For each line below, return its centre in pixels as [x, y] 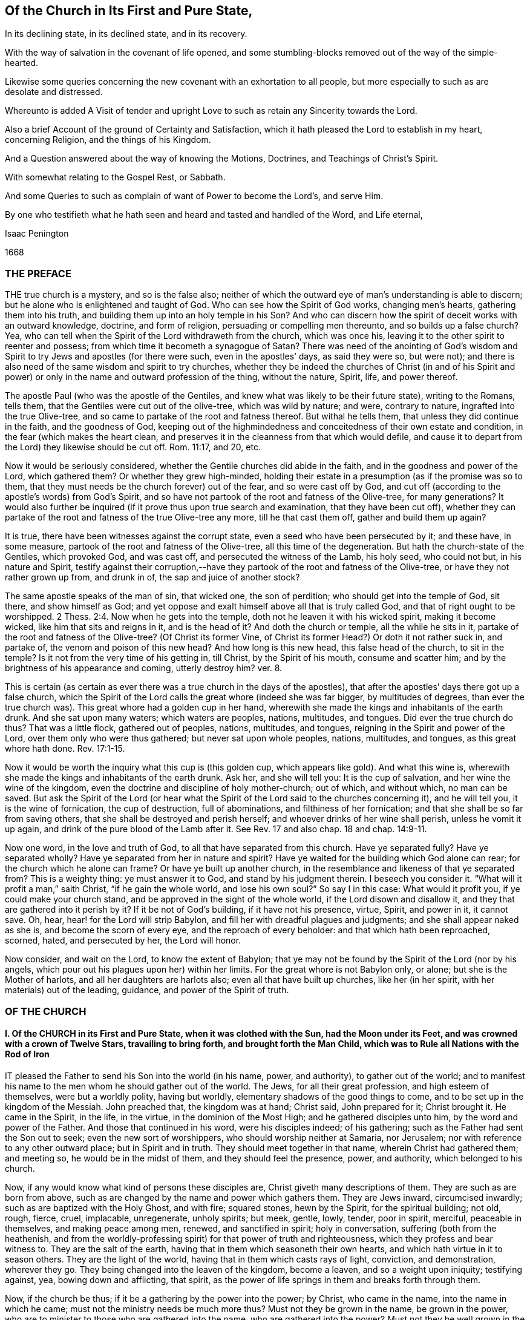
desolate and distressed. [54, 92]
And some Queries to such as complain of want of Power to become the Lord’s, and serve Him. [194, 196]
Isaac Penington [37, 234]
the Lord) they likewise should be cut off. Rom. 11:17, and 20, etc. [133, 447]
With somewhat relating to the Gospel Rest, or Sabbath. [115, 177]
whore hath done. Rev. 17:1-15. [65, 749]
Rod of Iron [27, 1054]
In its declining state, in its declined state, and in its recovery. [126, 34]
